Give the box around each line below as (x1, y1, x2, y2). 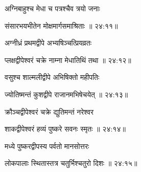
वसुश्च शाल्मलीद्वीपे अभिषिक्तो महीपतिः (5, 72, 100, 82)
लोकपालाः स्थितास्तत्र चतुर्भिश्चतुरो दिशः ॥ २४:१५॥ (5, 158, 137, 168)
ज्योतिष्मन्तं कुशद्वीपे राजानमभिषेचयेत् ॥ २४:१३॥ (5, 89, 128, 99)
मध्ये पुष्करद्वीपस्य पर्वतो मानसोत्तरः (5, 140, 89, 151)
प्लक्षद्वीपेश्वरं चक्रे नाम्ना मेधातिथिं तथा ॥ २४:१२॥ (5, 54, 131, 65)
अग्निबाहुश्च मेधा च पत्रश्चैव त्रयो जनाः (5, 3, 100, 13)
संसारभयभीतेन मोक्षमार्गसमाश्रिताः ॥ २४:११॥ (5, 20, 118, 31)
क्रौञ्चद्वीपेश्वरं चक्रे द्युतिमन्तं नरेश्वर (5, 106, 94, 117)
